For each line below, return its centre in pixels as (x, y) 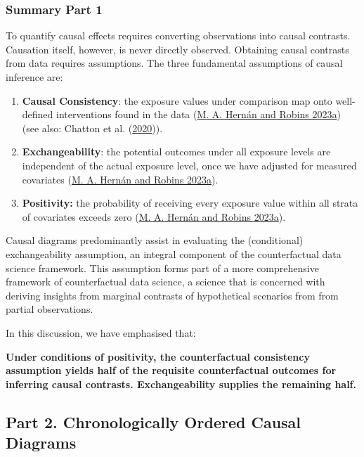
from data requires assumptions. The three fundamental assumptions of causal (174, 63)
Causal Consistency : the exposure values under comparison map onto (177, 100)
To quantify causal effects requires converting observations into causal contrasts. (178, 36)
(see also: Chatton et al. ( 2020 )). (92, 128)
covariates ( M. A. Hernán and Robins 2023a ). (120, 179)
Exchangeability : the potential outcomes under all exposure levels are (176, 152)
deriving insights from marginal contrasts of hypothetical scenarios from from (172, 295)
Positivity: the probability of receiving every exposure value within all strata (190, 203)
